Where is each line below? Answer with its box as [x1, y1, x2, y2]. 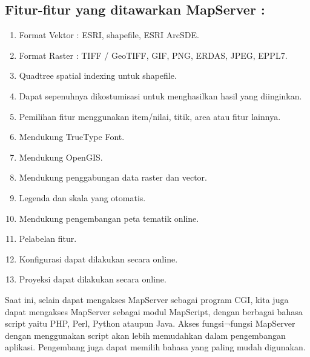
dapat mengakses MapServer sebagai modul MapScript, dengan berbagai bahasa [5, 305, 303, 318]
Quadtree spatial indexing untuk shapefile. [19, 69, 177, 82]
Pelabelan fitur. [19, 232, 77, 245]
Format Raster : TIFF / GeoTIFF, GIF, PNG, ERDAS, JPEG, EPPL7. [19, 48, 288, 61]
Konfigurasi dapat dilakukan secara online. [19, 252, 178, 265]
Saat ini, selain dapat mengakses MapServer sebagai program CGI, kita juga [5, 293, 289, 305]
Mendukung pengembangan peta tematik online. [19, 212, 199, 224]
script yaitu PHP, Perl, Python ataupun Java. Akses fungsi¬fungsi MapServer [5, 317, 295, 330]
